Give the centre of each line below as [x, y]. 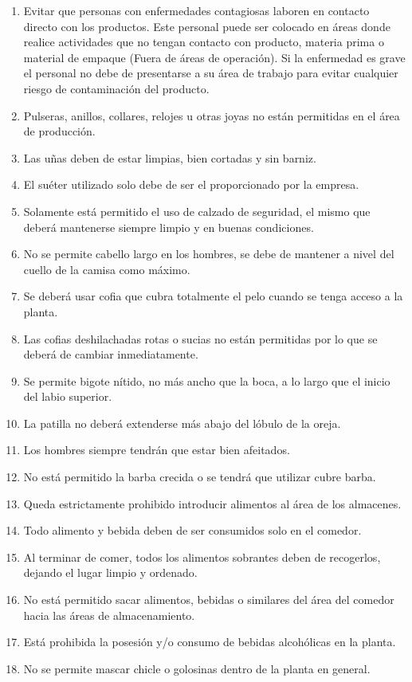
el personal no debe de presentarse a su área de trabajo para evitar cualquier [211, 73]
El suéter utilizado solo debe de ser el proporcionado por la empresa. [191, 184]
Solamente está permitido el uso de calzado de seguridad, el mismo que [197, 211]
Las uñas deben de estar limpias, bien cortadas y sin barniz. [170, 157]
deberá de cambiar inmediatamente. [111, 354]
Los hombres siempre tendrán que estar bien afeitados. [157, 450]
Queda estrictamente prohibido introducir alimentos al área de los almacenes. [212, 503]
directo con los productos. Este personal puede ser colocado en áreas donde [207, 26]
